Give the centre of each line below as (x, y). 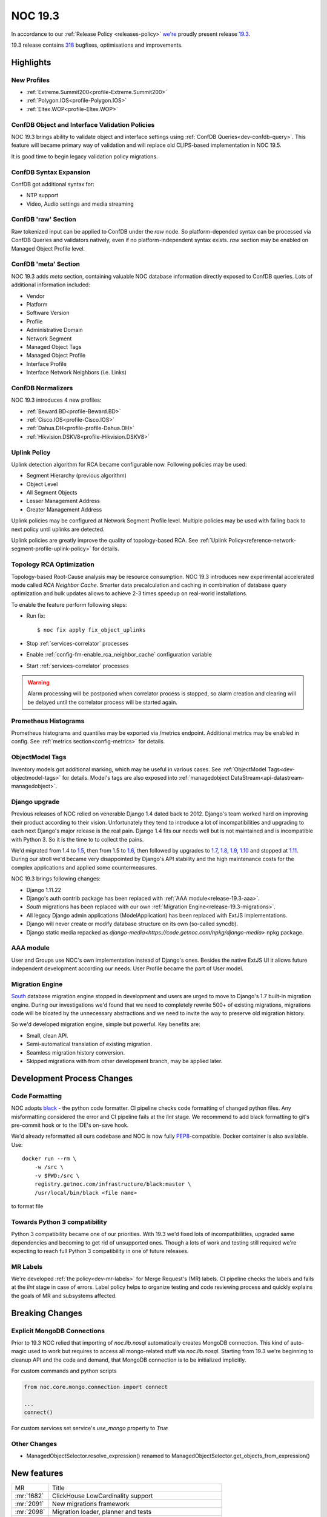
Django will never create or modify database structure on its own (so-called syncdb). (132, 924)
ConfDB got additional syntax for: (53, 184)
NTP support (42, 195)
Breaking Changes (47, 1313)
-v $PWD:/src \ (57, 1175)
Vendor (35, 296)
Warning (38, 683)
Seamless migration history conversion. (76, 1052)
